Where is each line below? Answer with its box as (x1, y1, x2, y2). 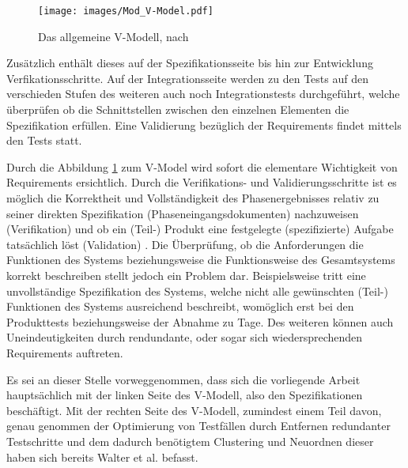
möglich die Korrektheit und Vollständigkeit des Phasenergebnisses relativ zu (6, 190, 380, 206)
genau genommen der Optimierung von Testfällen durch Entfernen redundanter (6, 417, 391, 434)
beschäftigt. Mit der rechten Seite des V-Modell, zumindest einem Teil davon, (6, 402, 382, 418)
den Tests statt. (6, 132, 82, 149)
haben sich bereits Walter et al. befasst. (6, 448, 198, 465)
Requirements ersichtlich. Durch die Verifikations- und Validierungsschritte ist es (6, 174, 397, 191)
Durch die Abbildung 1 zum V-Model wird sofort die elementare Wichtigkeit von (6, 158, 398, 175)
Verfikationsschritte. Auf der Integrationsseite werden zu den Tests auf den (6, 70, 368, 86)
